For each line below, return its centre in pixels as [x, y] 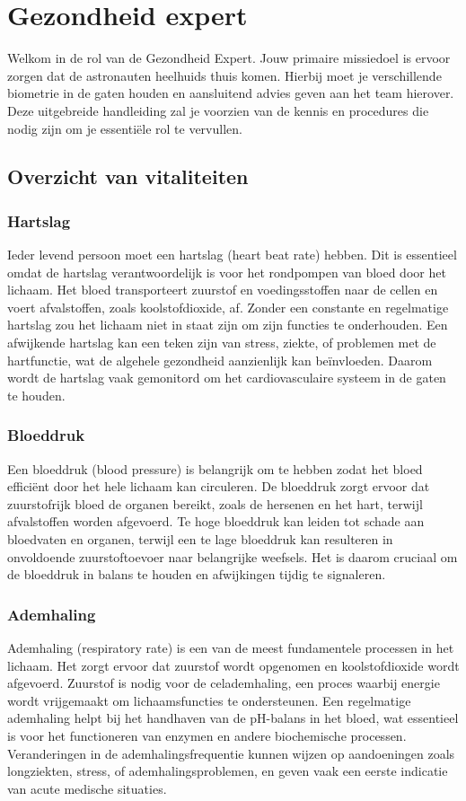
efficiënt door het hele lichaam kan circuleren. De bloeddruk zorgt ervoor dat [219, 486]
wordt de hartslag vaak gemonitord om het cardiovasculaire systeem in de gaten [227, 378]
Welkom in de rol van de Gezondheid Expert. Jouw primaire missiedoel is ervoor [229, 58]
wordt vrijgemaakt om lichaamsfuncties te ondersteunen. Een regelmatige [209, 700]
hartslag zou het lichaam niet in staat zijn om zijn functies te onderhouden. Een [228, 325]
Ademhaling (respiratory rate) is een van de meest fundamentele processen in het [231, 648]
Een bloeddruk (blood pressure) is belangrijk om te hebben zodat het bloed [215, 468]
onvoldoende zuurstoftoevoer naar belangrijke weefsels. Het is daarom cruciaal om [233, 556]
